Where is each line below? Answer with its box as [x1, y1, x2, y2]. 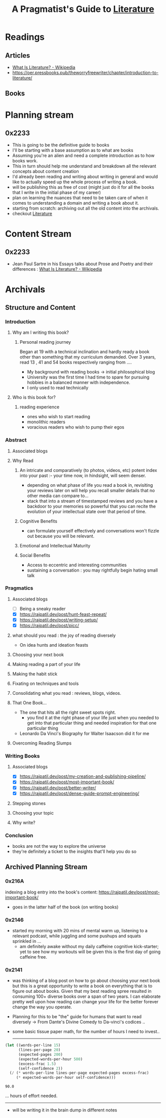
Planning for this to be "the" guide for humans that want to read [12, 1014, 142, 1020]
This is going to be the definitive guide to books [12, 142, 110, 148]
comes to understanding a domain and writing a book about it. [12, 200, 139, 206]
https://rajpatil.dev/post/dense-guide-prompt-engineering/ [19, 790, 139, 796]
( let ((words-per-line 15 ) [5, 1043, 61, 1048]
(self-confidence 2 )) [18, 1066, 63, 1071]
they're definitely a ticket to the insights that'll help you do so [12, 848, 137, 854]
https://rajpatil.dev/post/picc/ [19, 622, 80, 629]
